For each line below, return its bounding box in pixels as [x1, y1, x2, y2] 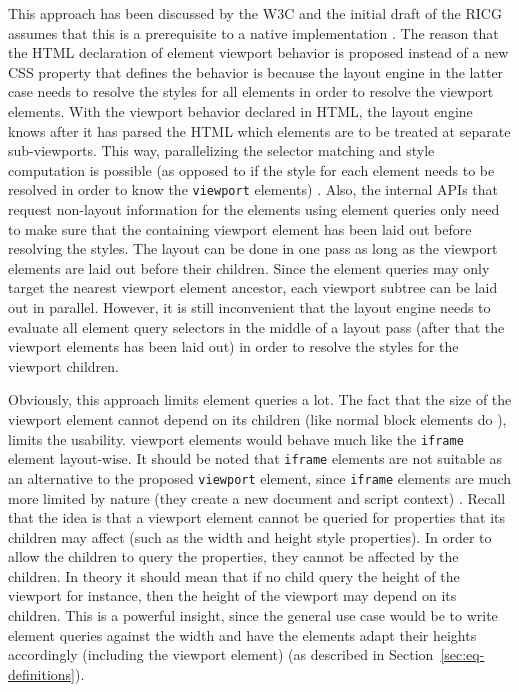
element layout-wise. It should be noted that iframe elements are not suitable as [8, 448, 503, 469]
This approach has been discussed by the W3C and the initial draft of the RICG [8, 3, 502, 23]
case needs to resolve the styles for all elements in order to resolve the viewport [8, 81, 494, 102]
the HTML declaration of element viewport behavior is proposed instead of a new [8, 42, 509, 63]
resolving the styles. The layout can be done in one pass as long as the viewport [8, 238, 498, 259]
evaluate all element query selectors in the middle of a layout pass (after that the [8, 316, 505, 337]
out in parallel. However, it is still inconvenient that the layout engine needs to [8, 296, 491, 317]
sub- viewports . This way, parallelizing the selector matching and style [8, 140, 435, 161]
